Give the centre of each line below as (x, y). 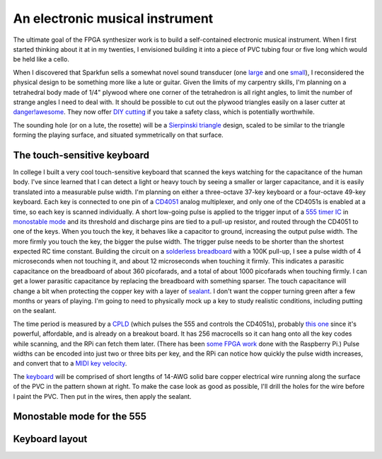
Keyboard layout (50, 439)
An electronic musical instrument (113, 18)
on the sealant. (35, 311)
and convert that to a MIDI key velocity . (70, 363)
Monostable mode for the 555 (80, 417)
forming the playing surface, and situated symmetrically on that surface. (118, 135)
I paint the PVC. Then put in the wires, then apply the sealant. (102, 396)
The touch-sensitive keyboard (81, 155)
